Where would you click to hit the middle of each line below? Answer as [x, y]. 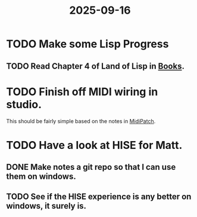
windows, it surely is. [46, 206]
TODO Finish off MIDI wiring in [82, 92]
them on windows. [41, 177]
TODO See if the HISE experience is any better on [99, 197]
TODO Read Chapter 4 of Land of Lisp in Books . [95, 66]
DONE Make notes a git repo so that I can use [91, 167]
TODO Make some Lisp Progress [87, 44]
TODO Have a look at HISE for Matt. [94, 145]
